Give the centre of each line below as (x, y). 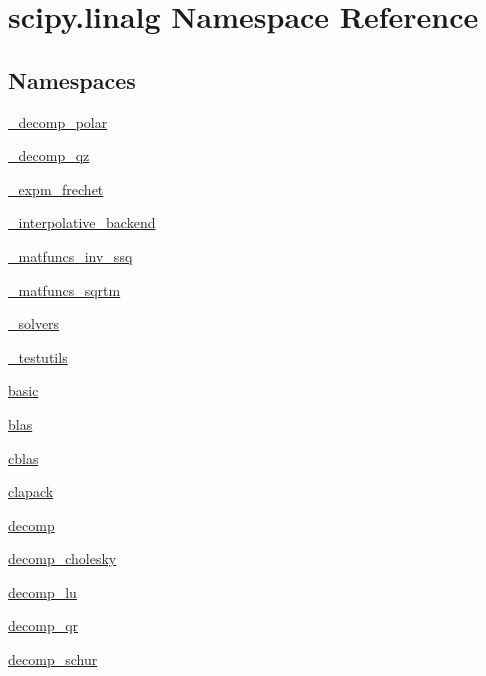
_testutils (38, 356)
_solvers (34, 323)
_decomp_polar (58, 121)
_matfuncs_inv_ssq (70, 255)
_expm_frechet (56, 188)
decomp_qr (43, 625)
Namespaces (72, 79)
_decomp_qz (49, 155)
